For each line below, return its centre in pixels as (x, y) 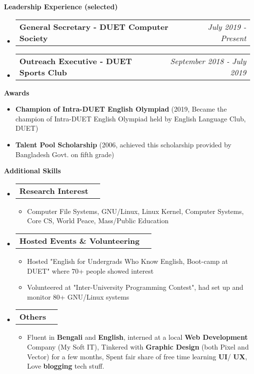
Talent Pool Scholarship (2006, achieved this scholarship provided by (123, 144)
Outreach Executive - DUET (76, 61)
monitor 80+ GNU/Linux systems (78, 296)
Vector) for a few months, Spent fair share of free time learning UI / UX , (137, 356)
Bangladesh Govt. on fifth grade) (65, 154)
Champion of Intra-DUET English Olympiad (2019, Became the (121, 109)
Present (233, 38)
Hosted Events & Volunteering (79, 240)
